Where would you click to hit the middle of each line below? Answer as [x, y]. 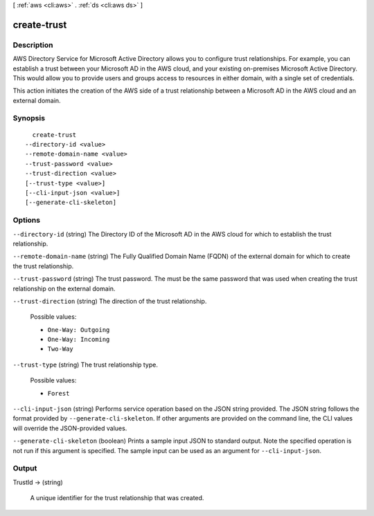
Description [33, 45]
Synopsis [29, 118]
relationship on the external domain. [64, 288]
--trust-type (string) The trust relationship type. [86, 365]
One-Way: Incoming [79, 340]
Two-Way [61, 349]
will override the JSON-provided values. [70, 428]
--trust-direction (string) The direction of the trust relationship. [110, 301]
